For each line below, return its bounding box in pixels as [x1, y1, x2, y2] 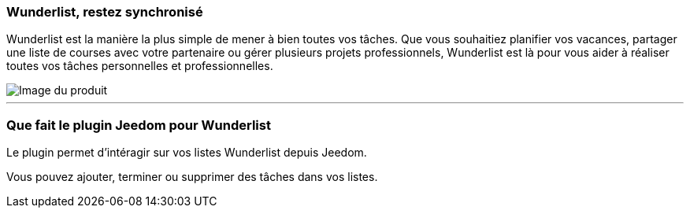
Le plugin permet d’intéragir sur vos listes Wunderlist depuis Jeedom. [6, 146, 367, 160]
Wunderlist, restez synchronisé [6, 4, 203, 20]
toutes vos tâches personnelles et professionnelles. [6, 59, 273, 73]
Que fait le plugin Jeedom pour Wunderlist [6, 116, 271, 133]
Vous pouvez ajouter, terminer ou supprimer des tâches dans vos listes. [6, 170, 378, 184]
